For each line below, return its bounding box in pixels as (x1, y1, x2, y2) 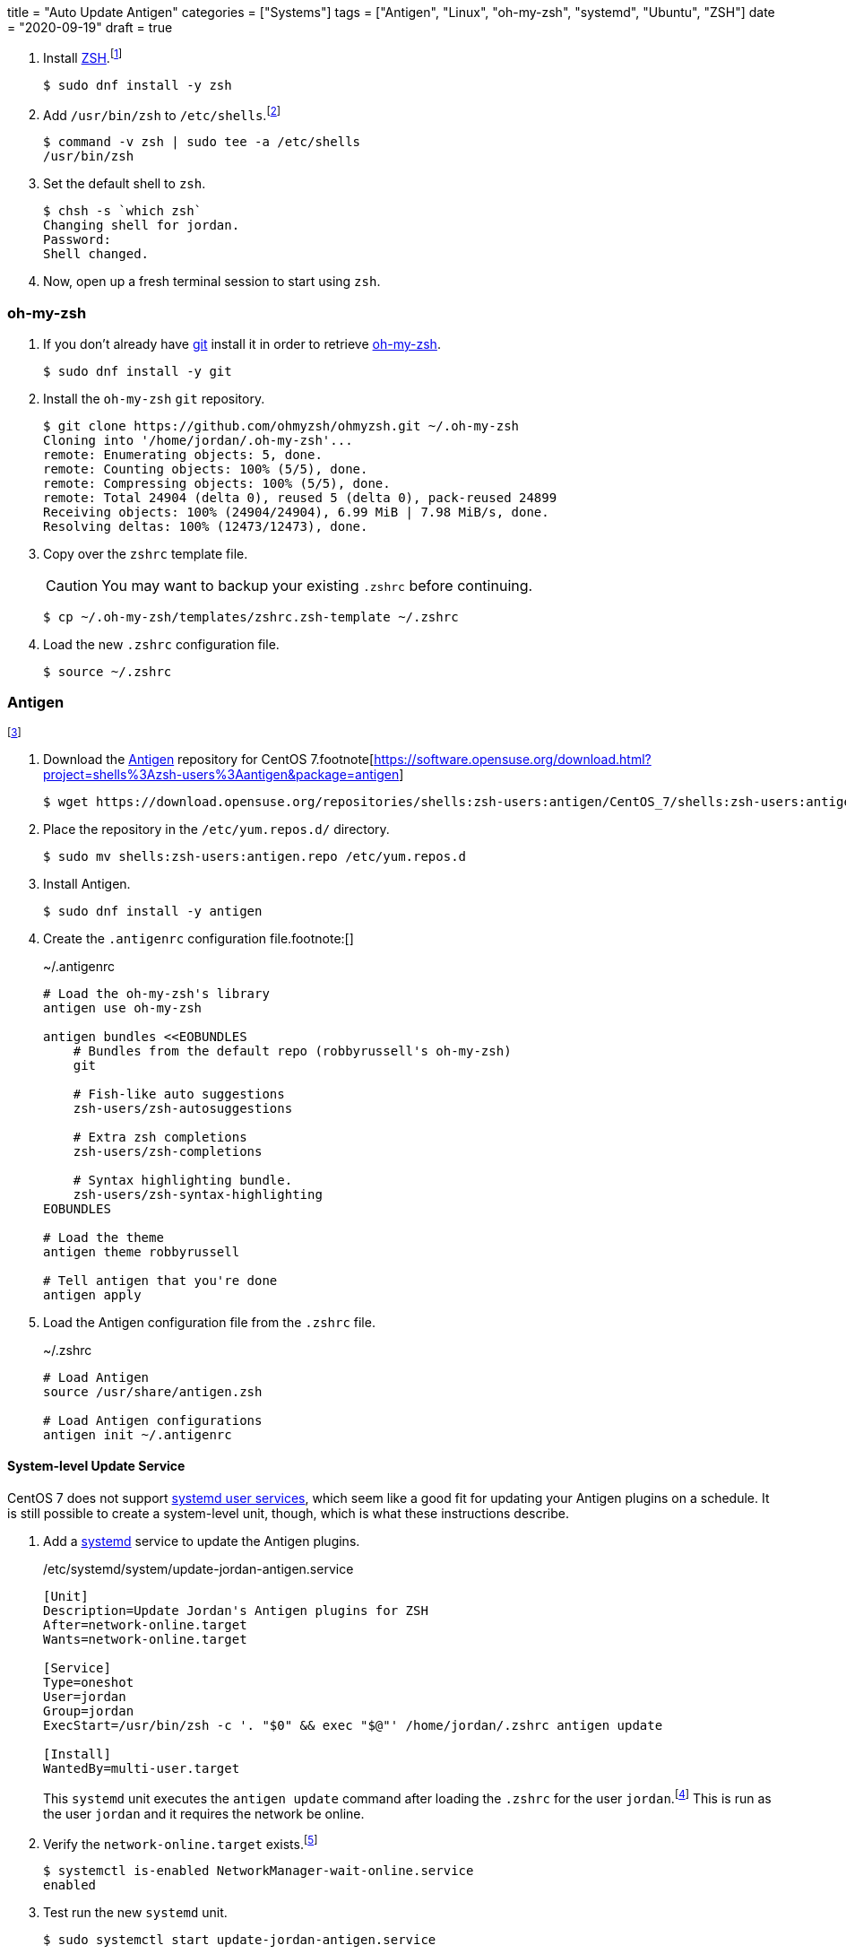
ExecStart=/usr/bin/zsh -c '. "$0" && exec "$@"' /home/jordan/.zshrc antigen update (43, 1718, 663, 1733)
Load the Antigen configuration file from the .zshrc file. (43, 1314, 376, 1330)
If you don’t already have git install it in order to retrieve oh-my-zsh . (43, 336, 441, 352)
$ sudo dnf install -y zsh (43, 77, 232, 92)
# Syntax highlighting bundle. (73, 1172, 293, 1187)
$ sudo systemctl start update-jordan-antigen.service (43, 1932, 436, 1948)
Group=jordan (43, 1704, 134, 1719)
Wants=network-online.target (43, 1632, 247, 1647)
